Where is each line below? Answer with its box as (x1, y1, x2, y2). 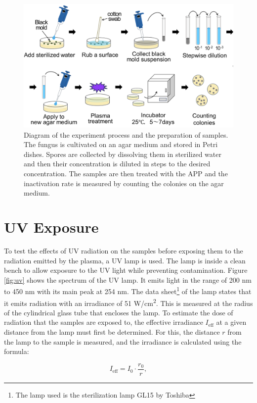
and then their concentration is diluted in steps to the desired (24, 158, 211, 169)
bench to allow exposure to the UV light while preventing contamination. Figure (4, 265, 248, 275)
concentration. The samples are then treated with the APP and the (24, 168, 228, 179)
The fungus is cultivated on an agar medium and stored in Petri (24, 139, 218, 150)
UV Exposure (4, 217, 99, 237)
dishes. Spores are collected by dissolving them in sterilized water (24, 149, 221, 159)
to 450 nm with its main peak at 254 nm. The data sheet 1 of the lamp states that (4, 285, 252, 296)
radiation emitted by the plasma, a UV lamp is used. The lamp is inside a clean (4, 255, 246, 265)
